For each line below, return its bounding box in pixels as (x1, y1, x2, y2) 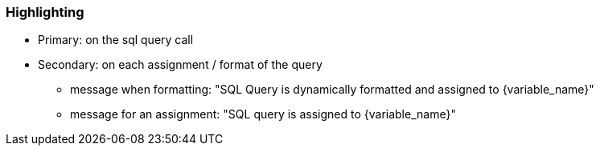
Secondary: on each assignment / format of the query (38, 58, 323, 72)
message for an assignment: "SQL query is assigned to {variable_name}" (70, 107, 456, 122)
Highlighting (6, 4, 84, 20)
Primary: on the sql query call (38, 33, 194, 47)
